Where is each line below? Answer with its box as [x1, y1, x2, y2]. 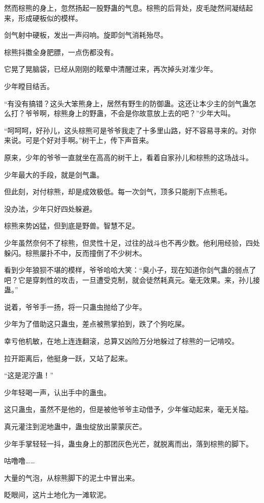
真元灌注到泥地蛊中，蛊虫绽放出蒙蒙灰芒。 [4, 421, 146, 432]
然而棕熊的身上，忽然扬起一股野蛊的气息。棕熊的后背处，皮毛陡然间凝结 [4, 3, 246, 13]
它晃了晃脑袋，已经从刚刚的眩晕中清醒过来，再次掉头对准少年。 [4, 64, 217, 74]
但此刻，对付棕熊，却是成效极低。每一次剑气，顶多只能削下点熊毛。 [4, 186, 232, 197]
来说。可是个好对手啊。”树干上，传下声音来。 [4, 135, 153, 145]
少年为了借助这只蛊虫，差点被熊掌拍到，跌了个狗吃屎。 [4, 318, 189, 329]
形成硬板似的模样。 [18, 12, 82, 23]
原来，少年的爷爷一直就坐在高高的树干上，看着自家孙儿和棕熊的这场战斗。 [4, 152, 253, 162]
